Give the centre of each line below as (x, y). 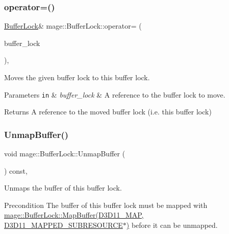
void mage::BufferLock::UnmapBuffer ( (65, 154)
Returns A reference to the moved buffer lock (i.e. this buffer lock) (108, 112)
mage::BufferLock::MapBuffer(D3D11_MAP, (74, 215)
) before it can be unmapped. (172, 225)
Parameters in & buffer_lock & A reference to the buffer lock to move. (115, 94)
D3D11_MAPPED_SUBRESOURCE (63, 225)
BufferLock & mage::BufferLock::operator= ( (73, 26)
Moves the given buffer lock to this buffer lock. (77, 77)
